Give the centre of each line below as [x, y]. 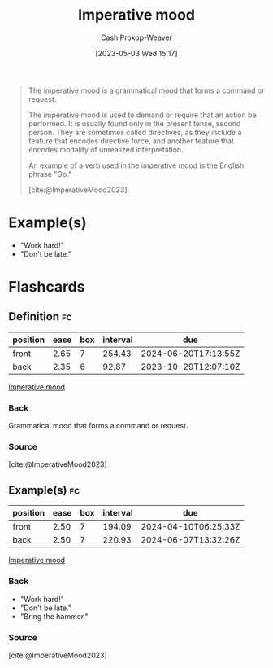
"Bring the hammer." [54, 616]
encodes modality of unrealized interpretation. [106, 149]
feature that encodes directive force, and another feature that [131, 141]
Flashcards [47, 287]
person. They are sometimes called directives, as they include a [135, 132]
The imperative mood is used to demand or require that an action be [143, 115]
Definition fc [40, 316]
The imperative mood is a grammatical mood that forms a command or [146, 90]
